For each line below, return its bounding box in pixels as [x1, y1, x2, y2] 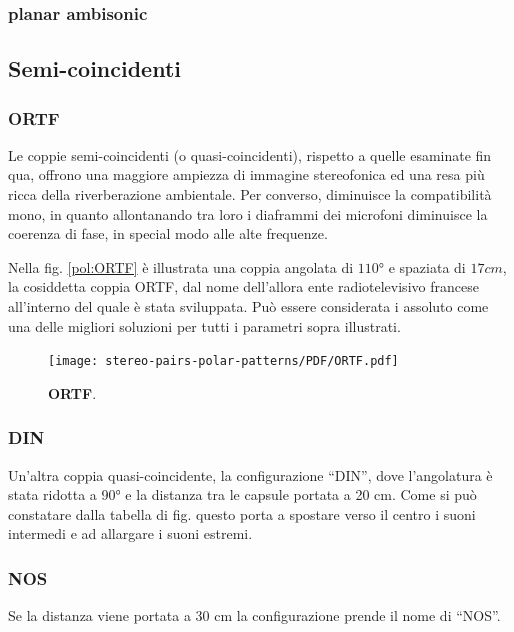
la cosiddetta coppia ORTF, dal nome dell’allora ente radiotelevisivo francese [8, 276, 479, 297]
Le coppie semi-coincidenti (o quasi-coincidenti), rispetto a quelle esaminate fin [8, 144, 492, 165]
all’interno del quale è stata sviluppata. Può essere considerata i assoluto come [8, 296, 489, 316]
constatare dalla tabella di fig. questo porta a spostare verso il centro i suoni [8, 503, 476, 524]
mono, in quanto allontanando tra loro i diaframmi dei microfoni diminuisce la [8, 203, 488, 224]
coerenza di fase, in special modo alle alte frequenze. [8, 223, 328, 244]
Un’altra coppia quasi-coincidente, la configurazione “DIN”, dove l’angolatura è [8, 464, 493, 485]
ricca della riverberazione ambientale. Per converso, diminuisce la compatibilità [8, 184, 492, 205]
